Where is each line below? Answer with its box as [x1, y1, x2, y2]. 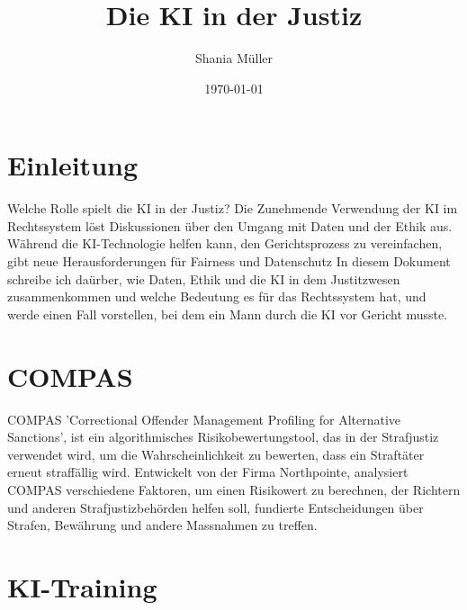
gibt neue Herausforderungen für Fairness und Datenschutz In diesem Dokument [7, 252, 451, 271]
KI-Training [7, 568, 157, 605]
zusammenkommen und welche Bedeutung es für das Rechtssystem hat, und [7, 287, 427, 306]
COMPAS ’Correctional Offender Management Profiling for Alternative [7, 409, 401, 428]
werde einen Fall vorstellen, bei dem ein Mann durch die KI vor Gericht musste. [7, 304, 448, 323]
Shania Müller [194, 49, 274, 67]
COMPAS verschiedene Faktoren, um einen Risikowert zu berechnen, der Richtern [7, 480, 461, 498]
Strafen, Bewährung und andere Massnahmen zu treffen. [7, 516, 318, 534]
